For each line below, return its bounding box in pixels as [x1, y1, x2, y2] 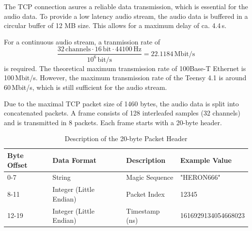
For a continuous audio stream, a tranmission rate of [4, 36, 160, 46]
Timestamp [126, 205, 160, 216]
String [52, 172, 71, 182]
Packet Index [126, 189, 165, 199]
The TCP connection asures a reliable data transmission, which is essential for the [4, 1, 248, 11]
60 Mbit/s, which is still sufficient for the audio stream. [4, 82, 167, 92]
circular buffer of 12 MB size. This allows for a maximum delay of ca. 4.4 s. [4, 20, 227, 30]
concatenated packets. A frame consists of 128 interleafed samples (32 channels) [4, 108, 240, 118]
